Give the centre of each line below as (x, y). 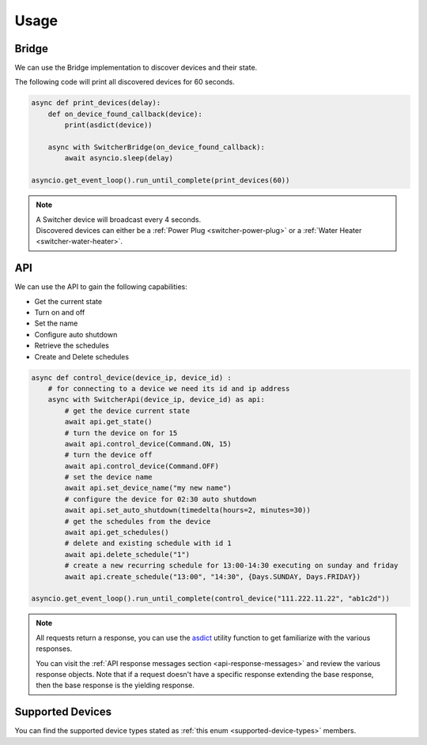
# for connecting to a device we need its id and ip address (169, 388)
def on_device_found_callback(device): (125, 114)
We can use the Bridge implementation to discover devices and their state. (136, 68)
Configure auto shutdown (76, 334)
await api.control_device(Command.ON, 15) (148, 444)
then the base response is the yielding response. (115, 685)
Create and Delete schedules (82, 356)
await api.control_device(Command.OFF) (142, 466)
